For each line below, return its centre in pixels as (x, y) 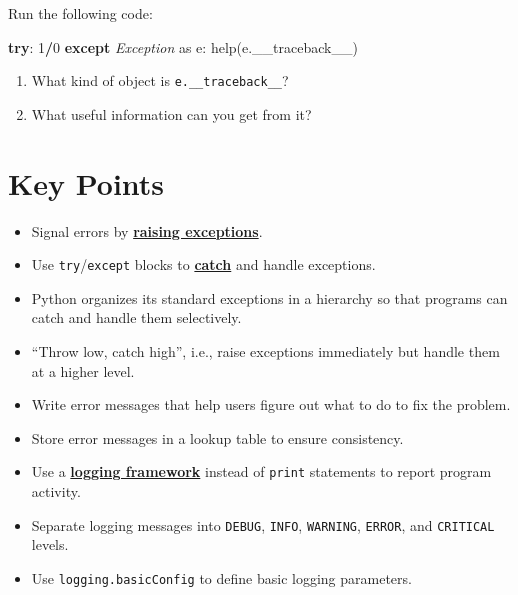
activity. (56, 491)
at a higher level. (83, 370)
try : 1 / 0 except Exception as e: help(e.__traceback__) (183, 46)
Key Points (86, 182)
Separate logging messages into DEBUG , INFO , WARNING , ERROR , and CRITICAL (263, 524)
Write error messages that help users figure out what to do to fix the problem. (271, 404)
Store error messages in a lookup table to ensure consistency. (217, 437)
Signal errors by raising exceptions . (147, 230)
